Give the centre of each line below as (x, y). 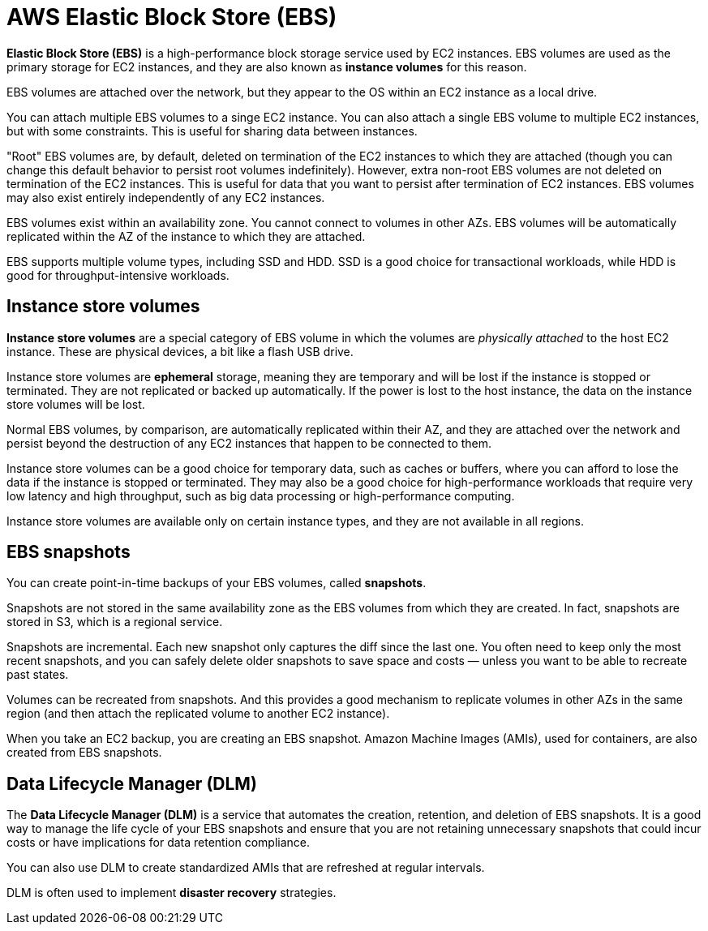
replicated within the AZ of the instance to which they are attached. (186, 236)
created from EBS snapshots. (84, 753)
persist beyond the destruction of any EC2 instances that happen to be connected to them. (249, 443)
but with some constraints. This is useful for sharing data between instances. (212, 131)
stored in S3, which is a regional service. (115, 622)
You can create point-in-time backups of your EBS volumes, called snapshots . (217, 583)
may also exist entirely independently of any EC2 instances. (166, 197)
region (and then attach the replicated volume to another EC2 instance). (198, 714)
